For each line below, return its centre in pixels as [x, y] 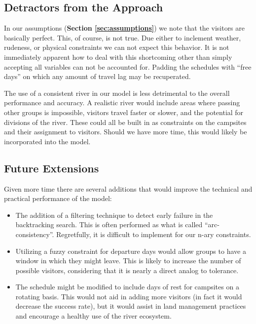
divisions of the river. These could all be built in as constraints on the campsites [125, 122]
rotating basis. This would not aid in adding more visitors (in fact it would [129, 296]
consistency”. [35, 234]
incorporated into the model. [47, 141]
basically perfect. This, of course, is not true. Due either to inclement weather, [123, 37]
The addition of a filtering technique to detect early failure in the [114, 215]
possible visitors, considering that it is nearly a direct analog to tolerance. [127, 270]
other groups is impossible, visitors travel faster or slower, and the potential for [124, 112]
